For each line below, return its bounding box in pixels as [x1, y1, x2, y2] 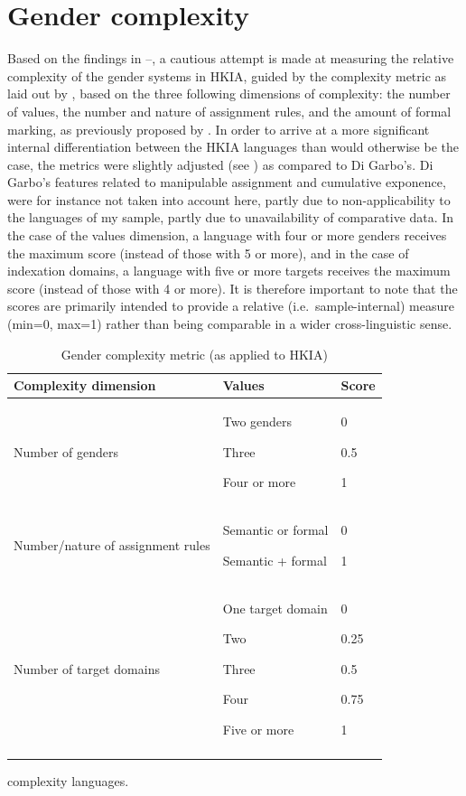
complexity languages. [7, 772, 129, 791]
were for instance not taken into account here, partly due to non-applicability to [7, 190, 451, 209]
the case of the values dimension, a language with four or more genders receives [7, 226, 447, 245]
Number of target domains [14, 659, 160, 678]
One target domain [222, 598, 328, 617]
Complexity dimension [14, 376, 156, 395]
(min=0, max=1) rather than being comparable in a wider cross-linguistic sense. [7, 314, 452, 333]
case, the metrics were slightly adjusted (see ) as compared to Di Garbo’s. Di [7, 155, 433, 173]
